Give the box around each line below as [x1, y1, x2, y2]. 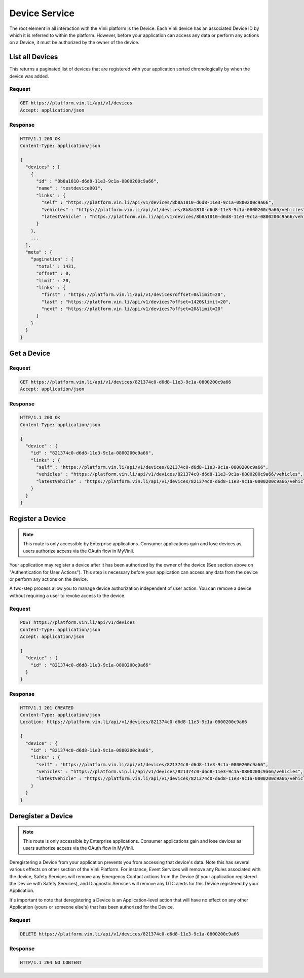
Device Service [9, 8, 74, 19]
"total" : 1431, [36, 264, 77, 269]
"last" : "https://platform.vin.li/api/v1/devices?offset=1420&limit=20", [41, 299, 232, 305]
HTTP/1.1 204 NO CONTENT [20, 959, 82, 965]
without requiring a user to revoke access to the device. [9, 592, 126, 598]
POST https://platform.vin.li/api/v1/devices [20, 620, 135, 625]
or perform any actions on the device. [9, 576, 88, 582]
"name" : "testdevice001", [36, 185, 103, 191]
